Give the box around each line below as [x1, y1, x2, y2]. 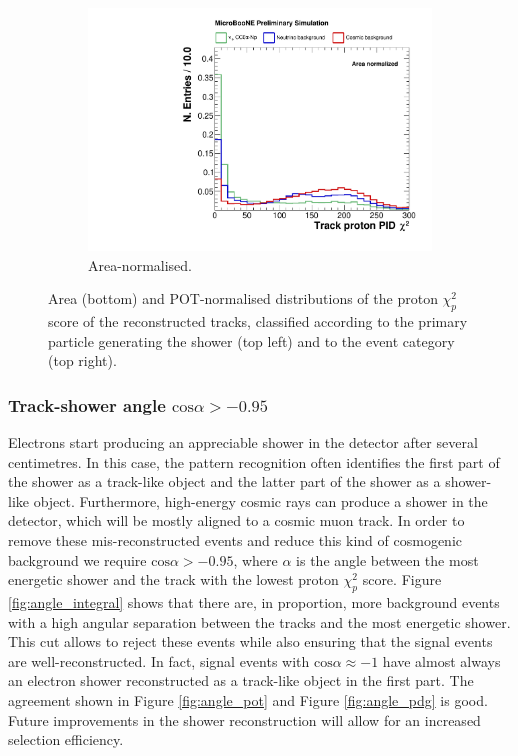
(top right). [48, 350, 117, 371]
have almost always [382, 650, 501, 671]
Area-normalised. [88, 254, 192, 275]
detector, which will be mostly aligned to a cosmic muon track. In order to [8, 510, 465, 531]
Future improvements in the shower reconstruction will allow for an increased [8, 709, 481, 730]
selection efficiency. [8, 729, 124, 750]
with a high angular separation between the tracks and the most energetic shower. [8, 611, 511, 632]
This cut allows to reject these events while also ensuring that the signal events [8, 631, 493, 652]
